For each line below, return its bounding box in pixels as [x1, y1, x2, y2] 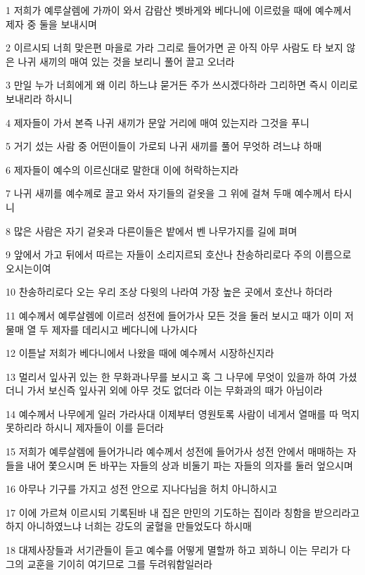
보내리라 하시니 [6, 91, 72, 106]
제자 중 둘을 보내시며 [6, 16, 97, 31]
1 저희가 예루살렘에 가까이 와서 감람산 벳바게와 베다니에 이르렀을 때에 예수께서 [6, 3, 352, 17]
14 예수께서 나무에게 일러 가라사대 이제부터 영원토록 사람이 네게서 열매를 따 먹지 [6, 406, 360, 421]
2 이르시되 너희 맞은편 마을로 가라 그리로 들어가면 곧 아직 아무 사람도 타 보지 [6, 40, 343, 55]
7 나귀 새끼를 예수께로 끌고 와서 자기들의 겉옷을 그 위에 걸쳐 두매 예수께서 [6, 186, 331, 201]
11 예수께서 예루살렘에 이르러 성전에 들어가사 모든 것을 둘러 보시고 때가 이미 [6, 308, 342, 322]
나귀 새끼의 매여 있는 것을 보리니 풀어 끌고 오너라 [18, 53, 235, 68]
